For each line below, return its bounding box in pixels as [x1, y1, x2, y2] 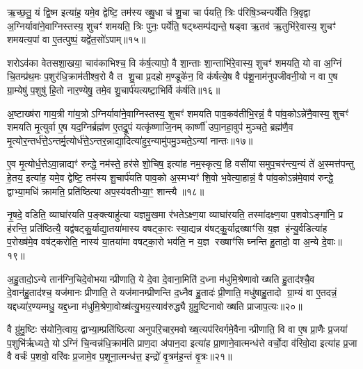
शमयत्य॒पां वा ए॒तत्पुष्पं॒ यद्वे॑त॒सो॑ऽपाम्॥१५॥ [7, 32, 146, 47]
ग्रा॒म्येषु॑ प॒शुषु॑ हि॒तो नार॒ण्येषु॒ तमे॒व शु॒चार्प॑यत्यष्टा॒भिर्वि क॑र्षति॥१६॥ [7, 82, 220, 97]
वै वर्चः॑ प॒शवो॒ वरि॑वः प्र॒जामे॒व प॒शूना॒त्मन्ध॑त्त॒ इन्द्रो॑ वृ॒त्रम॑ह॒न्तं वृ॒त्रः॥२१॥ [7, 349, 232, 363]
